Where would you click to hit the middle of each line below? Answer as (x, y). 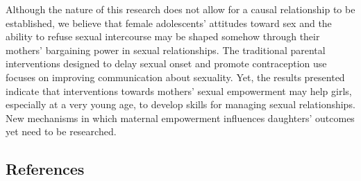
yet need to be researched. (61, 131)
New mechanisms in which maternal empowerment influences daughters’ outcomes (180, 118)
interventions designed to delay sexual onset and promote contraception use (166, 63)
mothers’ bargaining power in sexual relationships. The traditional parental (166, 50)
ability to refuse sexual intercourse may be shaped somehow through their (163, 36)
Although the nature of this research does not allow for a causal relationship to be (180, 9)
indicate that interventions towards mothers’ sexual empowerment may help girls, (179, 90)
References (45, 169)
